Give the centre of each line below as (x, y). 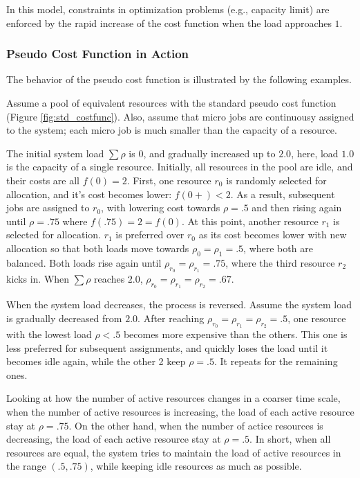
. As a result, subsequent (283, 194)
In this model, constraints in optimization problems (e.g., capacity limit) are (168, 9)
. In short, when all (290, 439)
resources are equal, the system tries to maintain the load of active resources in (174, 452)
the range (26, 466)
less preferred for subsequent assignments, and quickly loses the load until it (167, 347)
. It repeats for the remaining (276, 361)
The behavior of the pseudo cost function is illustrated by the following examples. (179, 79)
